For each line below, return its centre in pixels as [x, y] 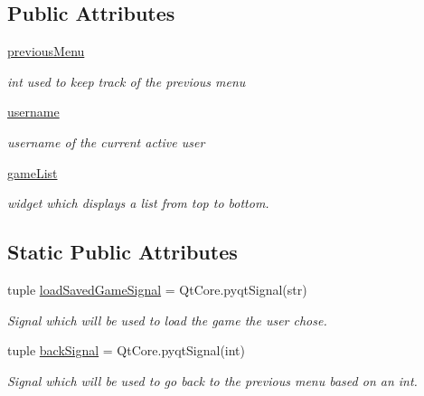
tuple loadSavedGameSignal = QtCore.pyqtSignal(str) [157, 289]
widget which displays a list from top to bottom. [138, 203]
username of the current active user [106, 141]
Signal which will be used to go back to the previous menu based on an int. [212, 380]
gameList [33, 172]
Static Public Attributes [122, 252]
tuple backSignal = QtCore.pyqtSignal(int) [127, 350]
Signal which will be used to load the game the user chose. [167, 320]
